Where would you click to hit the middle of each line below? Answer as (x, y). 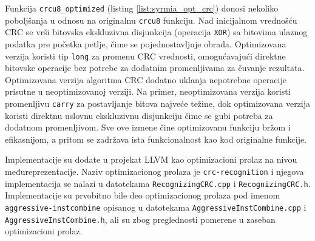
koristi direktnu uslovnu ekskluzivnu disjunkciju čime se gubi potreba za (139, 115)
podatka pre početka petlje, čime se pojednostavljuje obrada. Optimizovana (146, 43)
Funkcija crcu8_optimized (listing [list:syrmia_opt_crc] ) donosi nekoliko (142, 8)
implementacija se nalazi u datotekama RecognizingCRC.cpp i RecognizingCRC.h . (158, 183)
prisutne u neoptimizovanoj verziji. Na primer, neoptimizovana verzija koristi (148, 91)
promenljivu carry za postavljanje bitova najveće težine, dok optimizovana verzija (158, 103)
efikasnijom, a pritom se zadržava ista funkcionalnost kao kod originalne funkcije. (156, 139)
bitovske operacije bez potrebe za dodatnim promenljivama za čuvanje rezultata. (155, 68)
